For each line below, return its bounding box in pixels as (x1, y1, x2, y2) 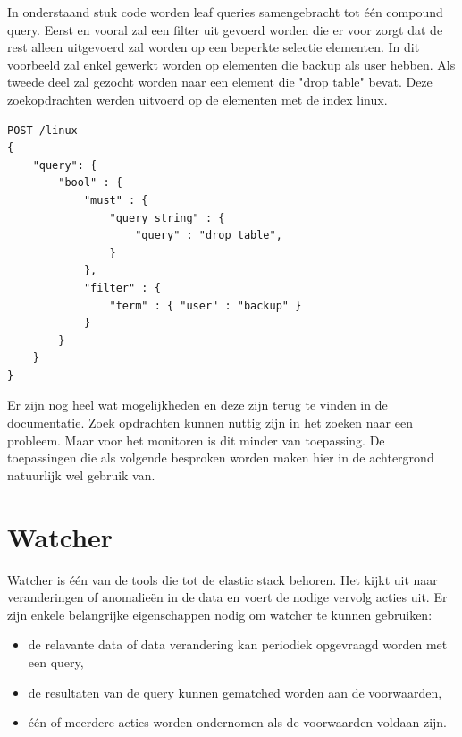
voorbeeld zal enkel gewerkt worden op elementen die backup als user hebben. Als (7, 55, 456, 73)
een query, (28, 652, 84, 671)
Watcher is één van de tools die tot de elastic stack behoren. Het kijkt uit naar (7, 570, 438, 589)
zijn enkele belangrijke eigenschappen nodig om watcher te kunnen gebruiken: (7, 605, 433, 623)
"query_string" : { (109, 211, 225, 224)
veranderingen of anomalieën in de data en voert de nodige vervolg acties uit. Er (7, 588, 448, 606)
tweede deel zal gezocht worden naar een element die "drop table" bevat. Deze (7, 72, 433, 91)
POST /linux (7, 123, 78, 137)
